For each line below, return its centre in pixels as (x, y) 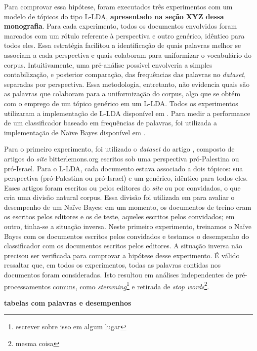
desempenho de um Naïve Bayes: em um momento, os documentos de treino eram (128, 207)
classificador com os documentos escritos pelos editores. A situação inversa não (123, 246)
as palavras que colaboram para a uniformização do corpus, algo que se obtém (122, 94)
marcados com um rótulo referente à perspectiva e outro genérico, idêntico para (124, 35)
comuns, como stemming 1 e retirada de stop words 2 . (131, 285)
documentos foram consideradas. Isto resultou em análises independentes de (119, 275)
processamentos (27, 286)
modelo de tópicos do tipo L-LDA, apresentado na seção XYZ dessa (114, 16)
